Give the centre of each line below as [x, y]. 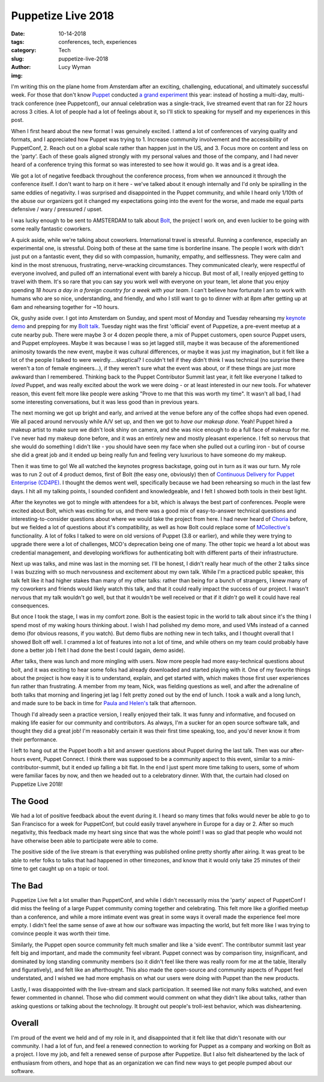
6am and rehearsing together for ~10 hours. [65, 307]
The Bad [27, 885]
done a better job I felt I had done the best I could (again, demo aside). [98, 650]
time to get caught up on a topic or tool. [60, 868]
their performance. [34, 739]
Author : [21, 67]
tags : [18, 41]
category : [24, 50]
